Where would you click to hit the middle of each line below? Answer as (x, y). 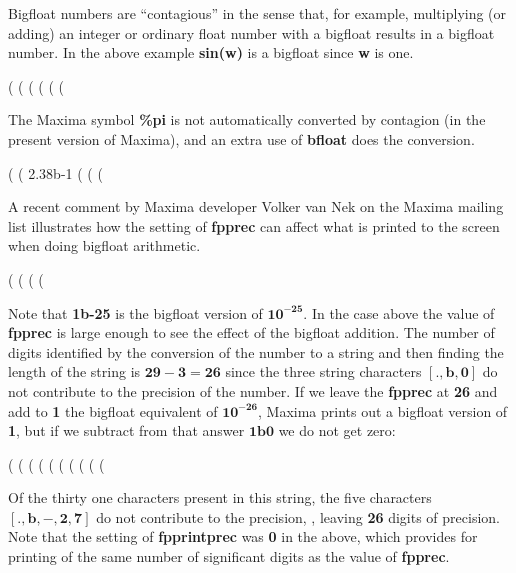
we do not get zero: (337, 430)
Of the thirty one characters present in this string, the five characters (220, 497)
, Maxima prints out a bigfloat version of (383, 410)
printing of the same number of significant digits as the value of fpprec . (229, 556)
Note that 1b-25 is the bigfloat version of (135, 312)
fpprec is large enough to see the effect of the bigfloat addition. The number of (251, 332)
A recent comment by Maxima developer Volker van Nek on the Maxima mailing (256, 206)
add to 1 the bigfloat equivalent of (113, 410)
